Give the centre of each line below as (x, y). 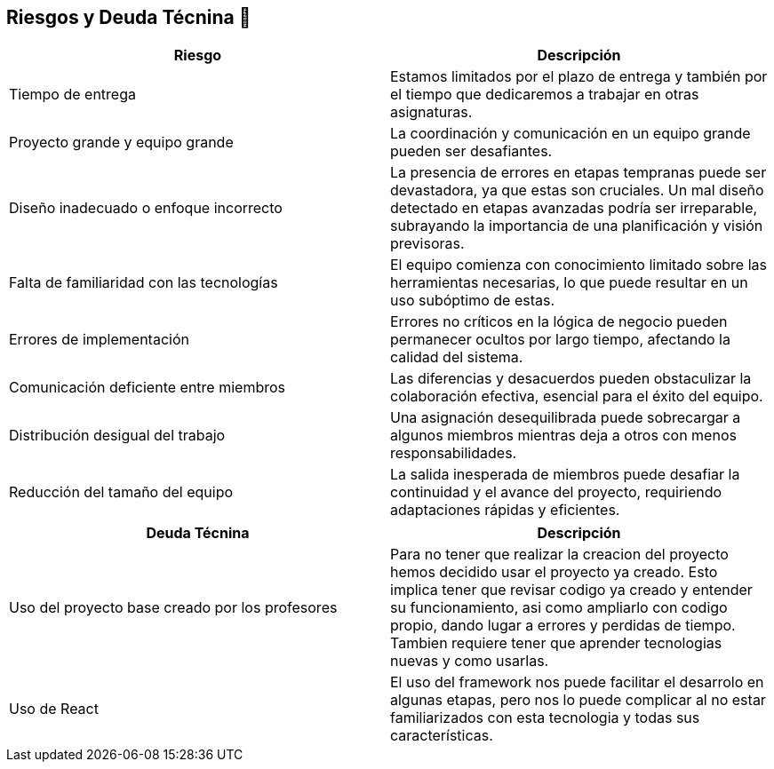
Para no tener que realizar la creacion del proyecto (559, 555)
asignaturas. (431, 112)
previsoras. (427, 244)
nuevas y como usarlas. (470, 661)
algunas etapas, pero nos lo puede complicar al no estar (578, 700)
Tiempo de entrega (72, 95)
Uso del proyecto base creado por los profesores (173, 608)
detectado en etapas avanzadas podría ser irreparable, (574, 208)
